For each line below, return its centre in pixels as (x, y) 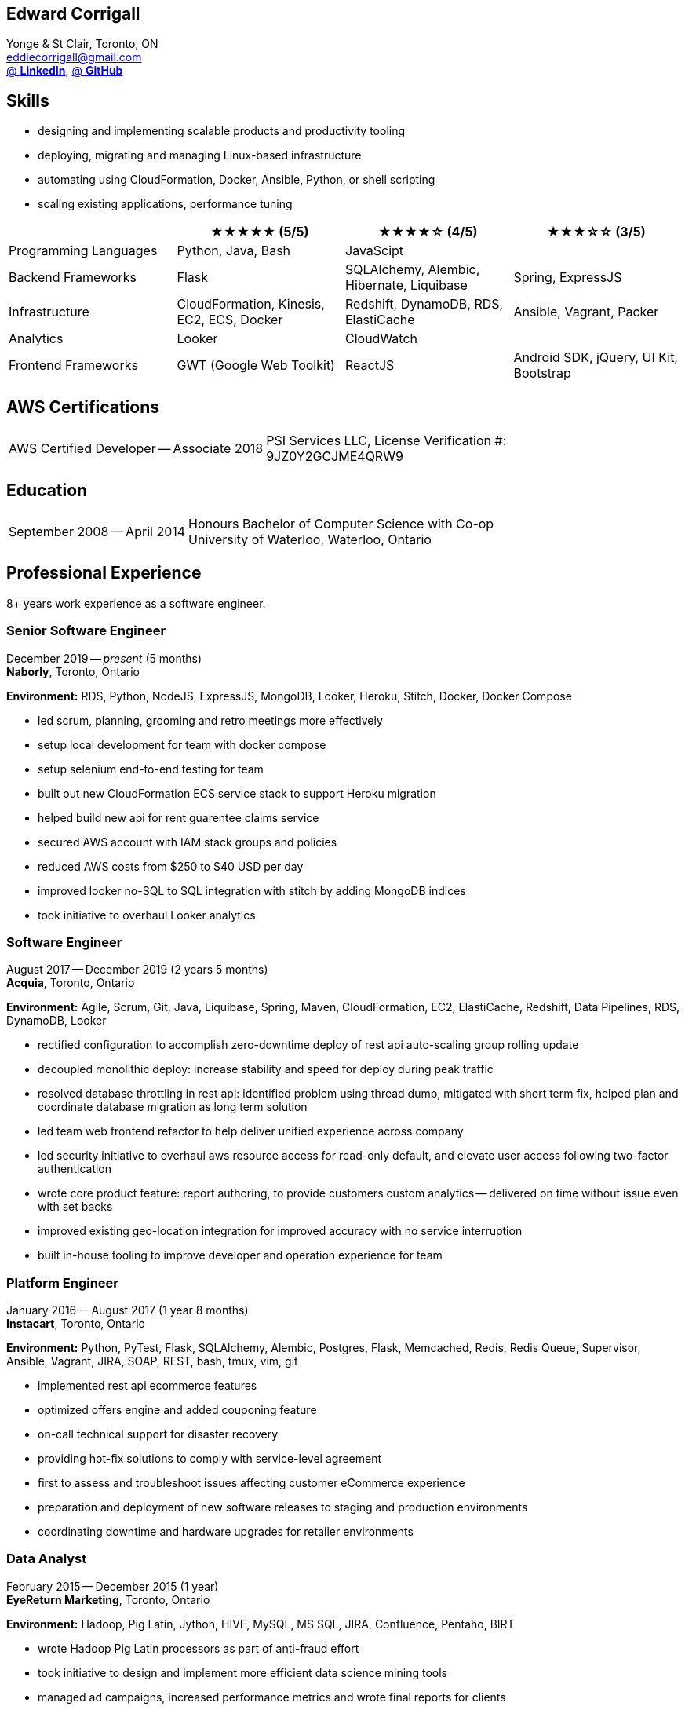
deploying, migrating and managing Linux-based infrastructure (200, 155)
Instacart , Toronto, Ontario (76, 1324)
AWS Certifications (83, 407)
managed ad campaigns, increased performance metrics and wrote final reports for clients (272, 1697)
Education (47, 490)
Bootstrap (542, 373)
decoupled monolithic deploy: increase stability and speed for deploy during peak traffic (266, 1069)
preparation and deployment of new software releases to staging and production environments (283, 1507)
